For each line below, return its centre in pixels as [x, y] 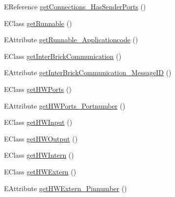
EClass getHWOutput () [41, 138]
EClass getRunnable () [38, 23]
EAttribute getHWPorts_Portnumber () [65, 105]
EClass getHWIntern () [39, 155]
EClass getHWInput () [38, 122]
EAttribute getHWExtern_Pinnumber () [65, 188]
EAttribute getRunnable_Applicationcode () [71, 40]
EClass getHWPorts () [38, 89]
